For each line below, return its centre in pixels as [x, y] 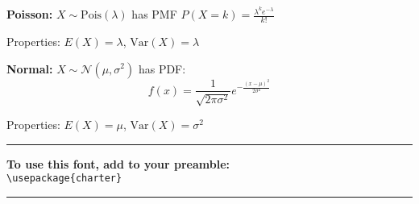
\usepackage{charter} [64, 179]
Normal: [30, 68]
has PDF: [162, 68]
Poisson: [30, 14]
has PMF [154, 14]
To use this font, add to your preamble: [118, 163]
